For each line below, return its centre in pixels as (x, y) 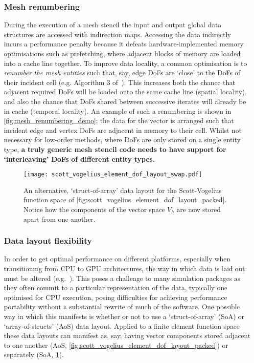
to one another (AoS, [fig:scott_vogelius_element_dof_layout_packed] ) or (116, 345)
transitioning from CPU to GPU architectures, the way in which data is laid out (125, 268)
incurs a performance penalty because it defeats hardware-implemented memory (124, 44)
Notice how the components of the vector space (94, 209)
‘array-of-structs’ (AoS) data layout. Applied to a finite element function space (122, 326)
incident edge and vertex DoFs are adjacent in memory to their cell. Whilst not (123, 130)
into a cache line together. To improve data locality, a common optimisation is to (126, 63)
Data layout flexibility (48, 241)
